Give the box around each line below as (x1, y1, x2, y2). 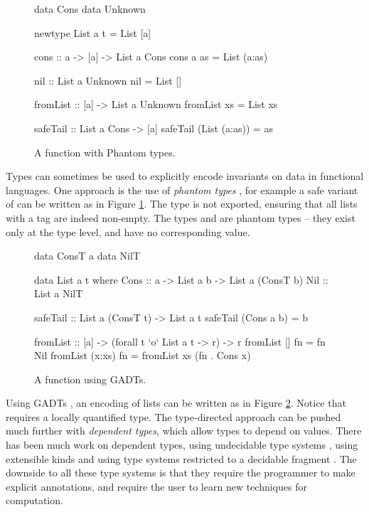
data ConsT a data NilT (34, 248, 141, 263)
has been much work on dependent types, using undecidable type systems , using (6, 437, 358, 452)
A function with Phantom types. (34, 144, 176, 159)
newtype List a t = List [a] (34, 25, 151, 40)
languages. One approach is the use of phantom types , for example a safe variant (6, 182, 358, 197)
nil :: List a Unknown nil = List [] (34, 73, 182, 87)
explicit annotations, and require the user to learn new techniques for (6, 479, 307, 494)
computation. (6, 493, 63, 508)
